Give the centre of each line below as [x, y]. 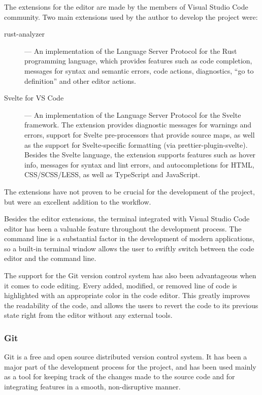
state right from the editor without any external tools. [88, 315]
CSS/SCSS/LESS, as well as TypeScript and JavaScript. [112, 174]
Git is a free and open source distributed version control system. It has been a [126, 357]
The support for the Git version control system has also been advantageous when [130, 275]
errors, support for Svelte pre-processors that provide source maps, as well [140, 134]
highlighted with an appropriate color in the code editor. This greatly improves [127, 295]
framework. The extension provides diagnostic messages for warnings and [138, 125]
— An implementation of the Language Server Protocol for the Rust [131, 51]
